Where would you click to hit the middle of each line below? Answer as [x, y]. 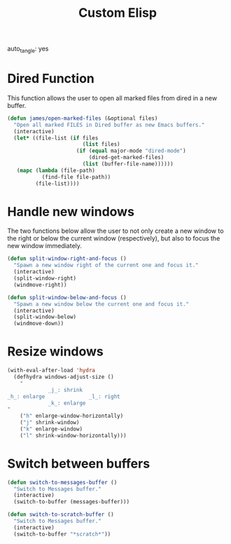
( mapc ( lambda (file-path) [56, 170]
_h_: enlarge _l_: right [64, 396]
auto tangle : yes [28, 49]
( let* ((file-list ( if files [56, 138]
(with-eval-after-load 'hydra [51, 370]
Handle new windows [71, 211]
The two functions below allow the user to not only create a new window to [115, 231]
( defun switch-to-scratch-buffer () [61, 515]
